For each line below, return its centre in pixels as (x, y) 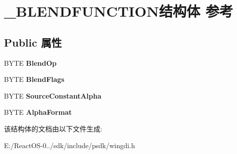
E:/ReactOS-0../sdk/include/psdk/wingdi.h (70, 145)
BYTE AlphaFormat (38, 112)
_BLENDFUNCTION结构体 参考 (118, 11)
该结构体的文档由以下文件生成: (53, 128)
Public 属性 (33, 42)
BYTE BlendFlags (34, 79)
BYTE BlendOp (30, 63)
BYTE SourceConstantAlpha (53, 95)
